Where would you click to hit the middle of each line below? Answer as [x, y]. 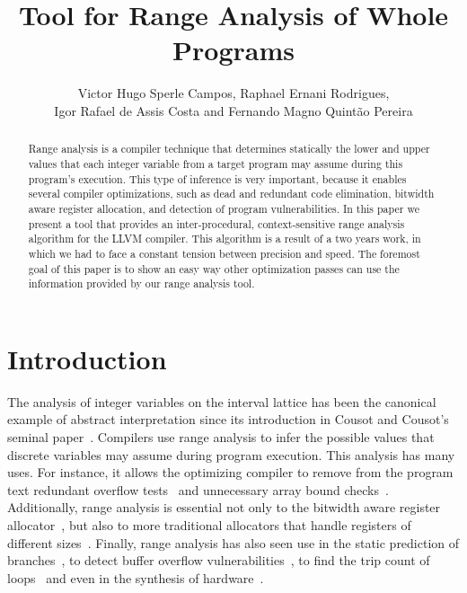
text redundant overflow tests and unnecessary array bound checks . [198, 489]
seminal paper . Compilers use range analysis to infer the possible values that [221, 436]
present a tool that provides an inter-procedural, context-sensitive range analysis [216, 223]
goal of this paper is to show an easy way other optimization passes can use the [214, 268]
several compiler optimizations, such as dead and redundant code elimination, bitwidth [231, 194]
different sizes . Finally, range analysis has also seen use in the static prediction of [233, 542]
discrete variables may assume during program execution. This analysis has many [231, 454]
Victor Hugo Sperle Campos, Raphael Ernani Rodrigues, [233, 93]
